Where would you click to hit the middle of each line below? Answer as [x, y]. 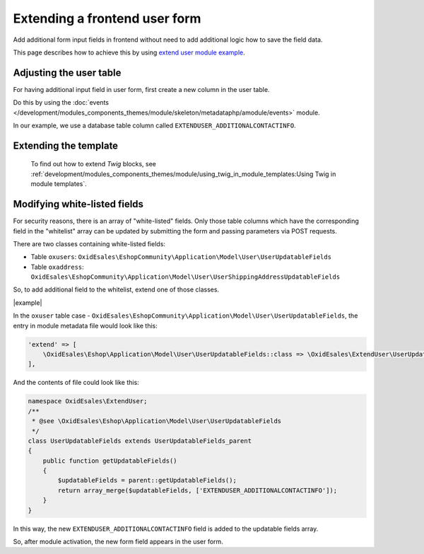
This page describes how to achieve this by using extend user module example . [129, 52]
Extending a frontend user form [107, 18]
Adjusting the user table [67, 73]
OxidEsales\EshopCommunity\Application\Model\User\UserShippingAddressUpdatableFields [185, 277]
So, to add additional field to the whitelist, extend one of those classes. [116, 289]
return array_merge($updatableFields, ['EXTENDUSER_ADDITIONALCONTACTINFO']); [198, 490]
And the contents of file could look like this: [76, 383]
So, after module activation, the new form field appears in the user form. [118, 542]
